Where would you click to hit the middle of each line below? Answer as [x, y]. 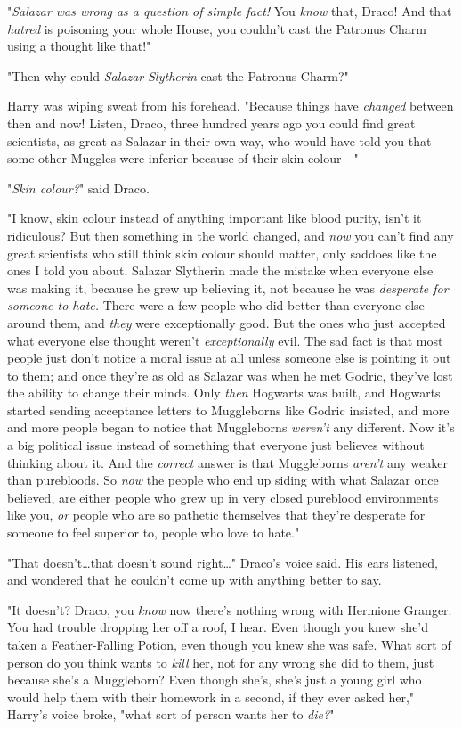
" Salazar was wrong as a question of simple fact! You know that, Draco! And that [230, 11]
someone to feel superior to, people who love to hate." [154, 532]
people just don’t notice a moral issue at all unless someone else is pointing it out [229, 358]
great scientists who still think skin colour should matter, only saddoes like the [222, 253]
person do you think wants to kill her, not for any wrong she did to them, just [221, 662]
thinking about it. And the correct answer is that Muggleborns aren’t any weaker [227, 462]
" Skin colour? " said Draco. [78, 188]
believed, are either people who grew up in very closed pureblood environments [223, 497]
